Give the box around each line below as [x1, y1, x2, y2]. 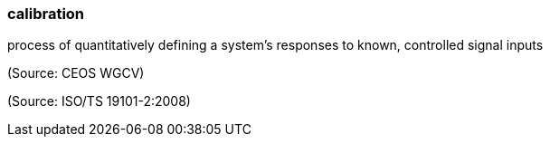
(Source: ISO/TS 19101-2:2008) [7, 93, 191, 110]
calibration [7, 5, 85, 23]
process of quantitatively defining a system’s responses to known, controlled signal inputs [7, 37, 544, 53]
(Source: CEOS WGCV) [7, 65, 145, 82]
